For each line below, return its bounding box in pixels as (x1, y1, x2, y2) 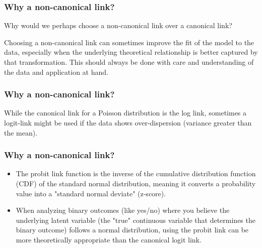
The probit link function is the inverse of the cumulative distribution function (16, 168, 256, 179)
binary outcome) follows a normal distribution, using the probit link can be (16, 224, 249, 235)
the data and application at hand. (4, 66, 108, 77)
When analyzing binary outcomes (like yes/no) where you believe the (16, 205, 230, 215)
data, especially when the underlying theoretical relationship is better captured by (4, 47, 258, 57)
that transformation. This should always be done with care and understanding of (4, 57, 254, 67)
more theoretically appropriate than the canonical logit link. (16, 234, 202, 244)
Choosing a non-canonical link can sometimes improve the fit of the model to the (4, 37, 254, 47)
